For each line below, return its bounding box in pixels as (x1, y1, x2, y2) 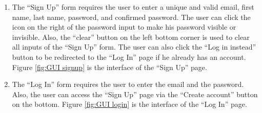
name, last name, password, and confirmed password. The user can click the (12, 11, 251, 22)
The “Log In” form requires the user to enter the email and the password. (12, 79, 244, 89)
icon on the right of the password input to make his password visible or (12, 21, 236, 32)
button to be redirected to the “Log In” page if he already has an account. (12, 51, 246, 62)
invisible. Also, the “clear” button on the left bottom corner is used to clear (12, 31, 250, 42)
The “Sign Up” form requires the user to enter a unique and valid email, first (12, 2, 254, 12)
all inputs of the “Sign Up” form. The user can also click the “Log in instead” (12, 41, 256, 52)
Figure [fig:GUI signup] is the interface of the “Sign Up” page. (12, 61, 207, 72)
